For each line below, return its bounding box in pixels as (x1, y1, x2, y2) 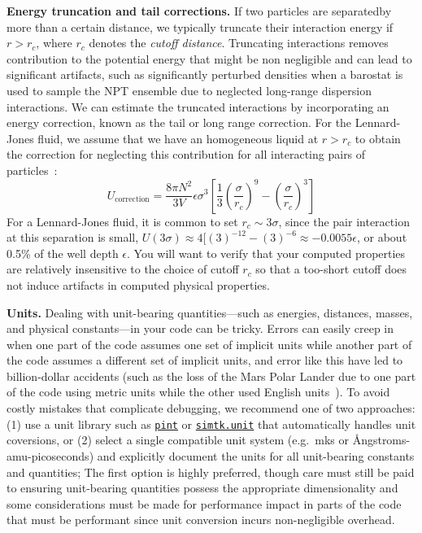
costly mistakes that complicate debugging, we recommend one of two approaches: (7, 400, 415, 417)
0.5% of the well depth (7, 244, 119, 261)
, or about (356, 229, 407, 246)
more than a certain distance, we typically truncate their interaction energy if (7, 18, 394, 35)
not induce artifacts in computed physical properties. (7, 276, 270, 293)
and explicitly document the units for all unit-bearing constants (97, 447, 415, 464)
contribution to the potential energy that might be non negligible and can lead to (7, 50, 412, 67)
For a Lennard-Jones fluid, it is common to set (7, 212, 238, 229)
